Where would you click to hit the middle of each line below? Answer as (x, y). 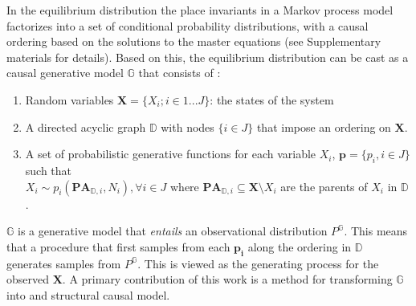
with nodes (188, 126)
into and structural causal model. (88, 294)
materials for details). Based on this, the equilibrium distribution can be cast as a (208, 57)
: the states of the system (272, 99)
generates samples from (64, 263)
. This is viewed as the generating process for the (258, 263)
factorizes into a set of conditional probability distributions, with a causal (188, 25)
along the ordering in (300, 246)
